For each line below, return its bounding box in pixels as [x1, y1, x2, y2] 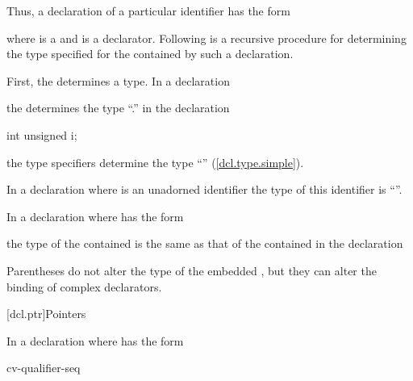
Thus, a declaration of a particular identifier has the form [6, 2, 290, 19]
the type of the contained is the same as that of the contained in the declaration [6, 235, 403, 252]
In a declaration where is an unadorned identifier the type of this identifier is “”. [6, 181, 403, 198]
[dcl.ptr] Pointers [6, 305, 86, 322]
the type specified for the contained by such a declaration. [6, 45, 294, 62]
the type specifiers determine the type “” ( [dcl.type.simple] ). [6, 153, 304, 170]
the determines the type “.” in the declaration [6, 99, 230, 116]
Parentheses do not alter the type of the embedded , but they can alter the [6, 262, 377, 278]
